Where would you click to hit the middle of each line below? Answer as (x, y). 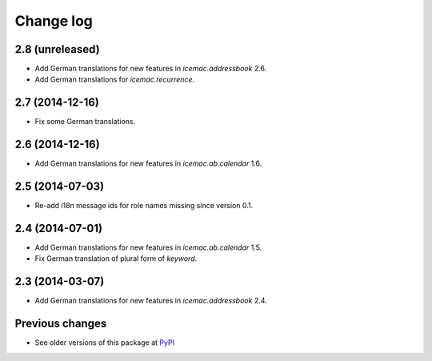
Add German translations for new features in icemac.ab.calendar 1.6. (148, 163)
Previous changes (61, 324)
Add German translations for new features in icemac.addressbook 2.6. (151, 69)
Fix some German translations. (85, 122)
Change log (54, 21)
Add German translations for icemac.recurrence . (115, 79)
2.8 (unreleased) (57, 49)
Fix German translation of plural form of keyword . (116, 259)
